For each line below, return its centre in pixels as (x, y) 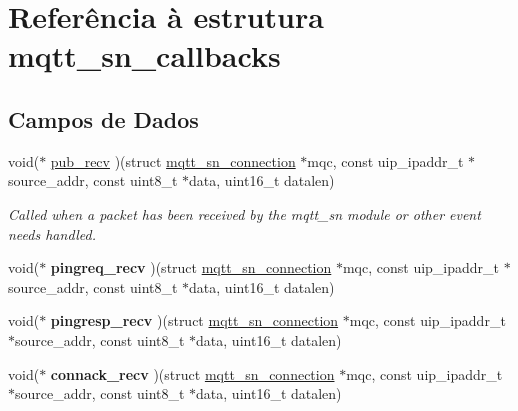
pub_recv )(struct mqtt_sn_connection (173, 160)
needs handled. (52, 233)
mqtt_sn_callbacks (144, 55)
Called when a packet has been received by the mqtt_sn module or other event (244, 213)
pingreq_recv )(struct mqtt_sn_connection (191, 267)
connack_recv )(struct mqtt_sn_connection (192, 373)
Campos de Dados (103, 118)
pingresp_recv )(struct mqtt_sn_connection (194, 320)
